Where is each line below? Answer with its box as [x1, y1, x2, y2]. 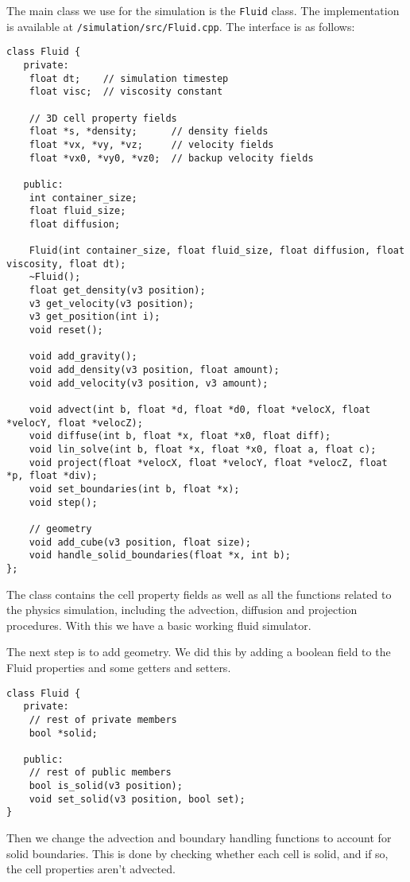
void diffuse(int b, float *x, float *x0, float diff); [29, 430, 331, 442]
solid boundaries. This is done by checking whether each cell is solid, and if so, [6, 845, 389, 861]
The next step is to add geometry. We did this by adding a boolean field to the [6, 643, 391, 660]
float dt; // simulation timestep [29, 72, 229, 84]
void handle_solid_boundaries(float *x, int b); [29, 550, 291, 561]
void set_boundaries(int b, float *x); [29, 483, 240, 495]
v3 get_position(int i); [29, 311, 161, 323]
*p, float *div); [6, 470, 98, 482]
